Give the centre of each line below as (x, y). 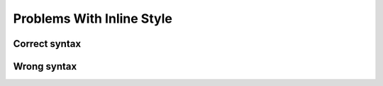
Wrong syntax (45, 66)
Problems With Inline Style (93, 18)
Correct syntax (47, 44)
